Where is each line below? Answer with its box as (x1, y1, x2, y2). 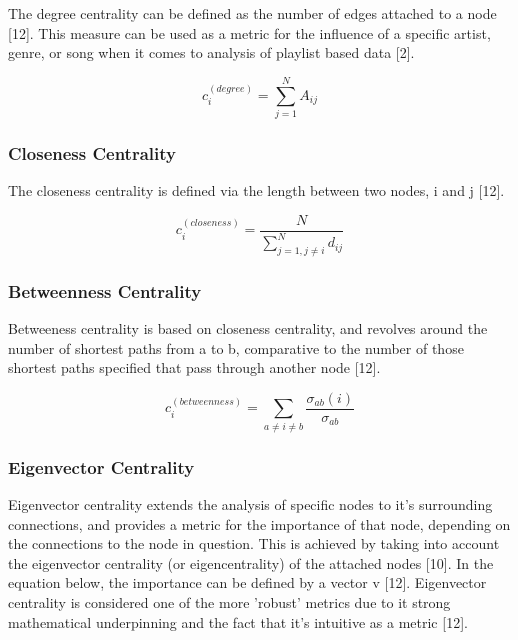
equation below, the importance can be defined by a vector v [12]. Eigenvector (8, 572, 487, 593)
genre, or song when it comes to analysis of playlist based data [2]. (8, 42, 415, 63)
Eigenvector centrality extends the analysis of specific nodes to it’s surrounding (8, 493, 493, 514)
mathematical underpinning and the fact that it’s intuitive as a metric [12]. (8, 611, 468, 632)
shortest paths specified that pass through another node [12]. (8, 357, 381, 378)
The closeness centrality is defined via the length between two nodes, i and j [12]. (8, 180, 505, 201)
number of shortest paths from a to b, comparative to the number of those (8, 337, 464, 358)
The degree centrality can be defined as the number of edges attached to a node (8, 3, 497, 23)
